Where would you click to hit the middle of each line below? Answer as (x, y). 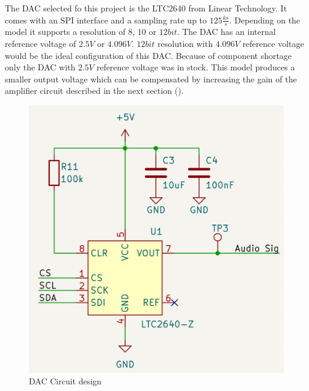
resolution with (185, 44)
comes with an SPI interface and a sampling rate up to (106, 20)
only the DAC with (40, 67)
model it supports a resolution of (65, 32)
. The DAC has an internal (226, 32)
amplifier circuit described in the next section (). (94, 91)
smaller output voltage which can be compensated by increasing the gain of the (151, 79)
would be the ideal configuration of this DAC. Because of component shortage (148, 55)
